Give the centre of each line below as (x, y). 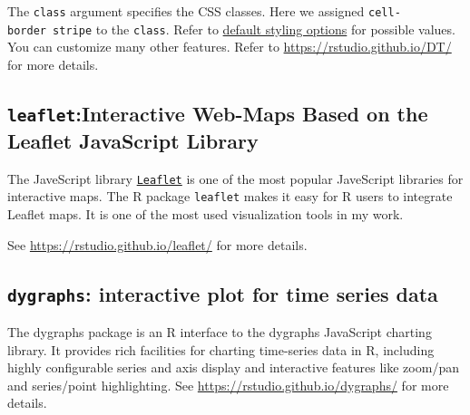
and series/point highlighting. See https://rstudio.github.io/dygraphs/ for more (228, 385)
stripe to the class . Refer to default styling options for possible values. (254, 29)
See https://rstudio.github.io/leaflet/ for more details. (157, 244)
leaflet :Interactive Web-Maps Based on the (218, 113)
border (27, 30)
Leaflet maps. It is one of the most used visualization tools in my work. (206, 213)
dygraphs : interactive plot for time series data (223, 293)
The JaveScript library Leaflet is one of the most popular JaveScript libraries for (235, 178)
